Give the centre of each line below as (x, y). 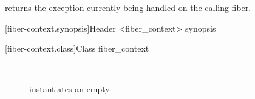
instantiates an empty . (72, 89)
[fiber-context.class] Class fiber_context (77, 48)
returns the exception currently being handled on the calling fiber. (128, 7)
